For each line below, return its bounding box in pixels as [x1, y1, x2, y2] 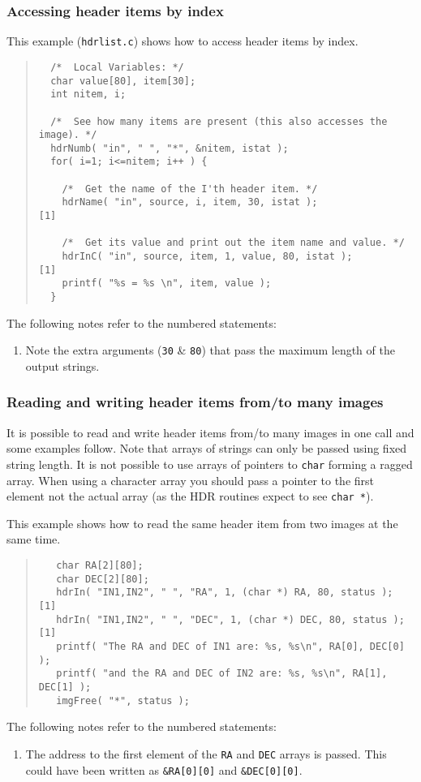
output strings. [25, 357, 100, 374]
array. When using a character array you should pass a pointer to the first [6, 471, 374, 488]
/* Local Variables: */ [50, 61, 184, 73]
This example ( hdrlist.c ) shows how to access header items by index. [6, 32, 359, 49]
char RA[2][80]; [56, 560, 144, 572]
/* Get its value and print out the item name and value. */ [62, 237, 405, 249]
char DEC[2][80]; [56, 573, 149, 585]
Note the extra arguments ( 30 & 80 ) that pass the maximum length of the [25, 342, 395, 359]
